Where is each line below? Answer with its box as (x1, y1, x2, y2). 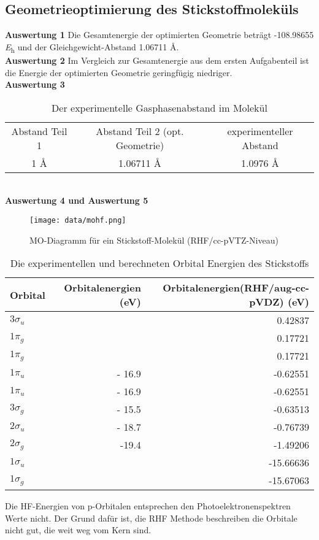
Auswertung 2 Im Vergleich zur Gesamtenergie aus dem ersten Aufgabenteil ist (5, 53, 309, 66)
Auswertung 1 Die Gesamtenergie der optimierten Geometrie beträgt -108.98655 (5, 28, 314, 41)
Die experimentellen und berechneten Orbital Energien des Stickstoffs (10, 256, 309, 271)
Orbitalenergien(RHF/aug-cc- (163, 280, 309, 295)
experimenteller (227, 123, 293, 138)
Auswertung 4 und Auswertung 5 (5, 194, 148, 207)
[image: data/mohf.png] (29, 215, 126, 225)
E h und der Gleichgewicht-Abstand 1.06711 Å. (5, 40, 179, 55)
